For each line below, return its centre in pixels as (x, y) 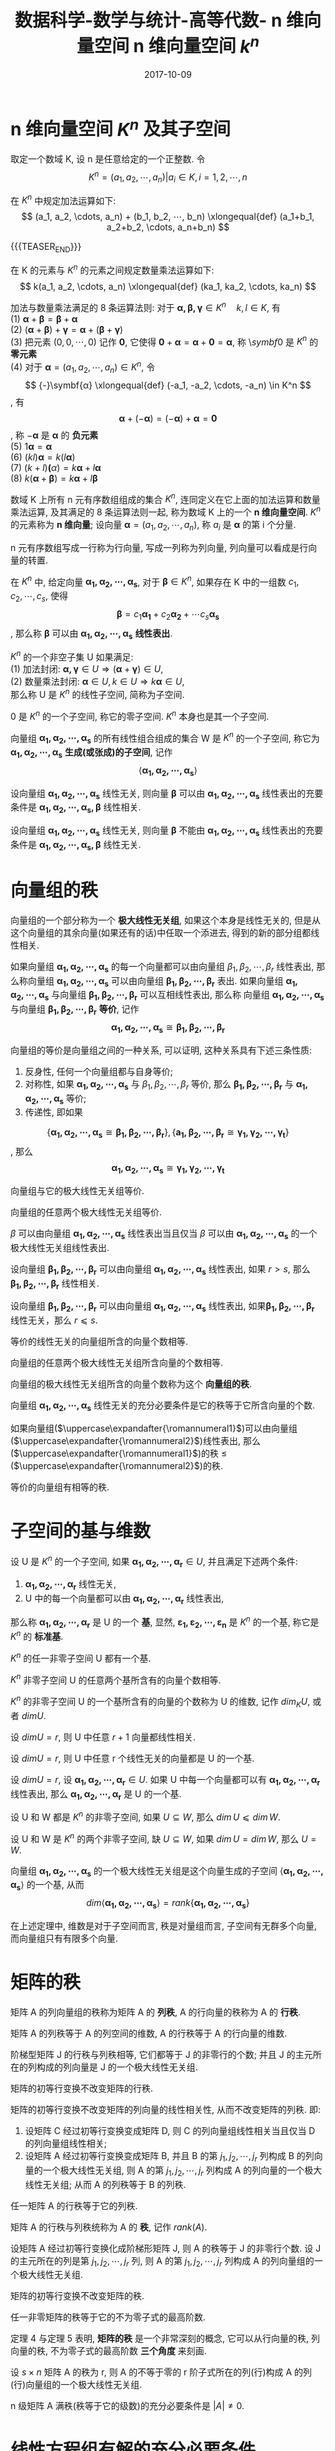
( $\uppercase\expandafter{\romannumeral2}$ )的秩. (116, 1465)
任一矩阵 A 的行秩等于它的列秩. (74, 2205)
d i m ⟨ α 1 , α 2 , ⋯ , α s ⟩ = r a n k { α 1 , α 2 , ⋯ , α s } (168, 1904)
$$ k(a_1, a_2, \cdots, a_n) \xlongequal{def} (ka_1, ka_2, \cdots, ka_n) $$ (168, 286)
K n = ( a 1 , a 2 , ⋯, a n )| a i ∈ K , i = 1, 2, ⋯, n (168, 177)
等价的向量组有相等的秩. (60, 1487)
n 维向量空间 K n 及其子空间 (121, 127)
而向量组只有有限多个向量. (64, 1938)
